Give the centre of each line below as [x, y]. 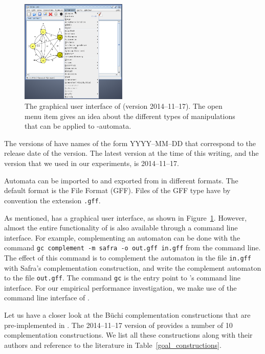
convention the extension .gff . [52, 200]
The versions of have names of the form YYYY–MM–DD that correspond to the [130, 143]
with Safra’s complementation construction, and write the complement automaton [133, 267]
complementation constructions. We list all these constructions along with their [128, 335]
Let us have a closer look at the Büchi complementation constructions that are [127, 315]
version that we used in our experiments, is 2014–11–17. [92, 163]
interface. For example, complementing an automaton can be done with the [122, 237]
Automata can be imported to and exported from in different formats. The [121, 180]
